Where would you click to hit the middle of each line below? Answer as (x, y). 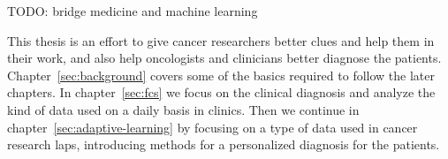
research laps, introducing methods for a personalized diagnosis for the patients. (224, 144)
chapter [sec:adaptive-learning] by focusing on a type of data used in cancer (213, 127)
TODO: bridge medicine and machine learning (133, 11)
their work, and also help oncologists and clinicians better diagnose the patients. (224, 58)
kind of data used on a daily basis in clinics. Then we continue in (183, 109)
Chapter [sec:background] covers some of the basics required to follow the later (221, 75)
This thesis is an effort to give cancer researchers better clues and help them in (221, 40)
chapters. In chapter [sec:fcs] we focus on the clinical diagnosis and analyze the (221, 92)
